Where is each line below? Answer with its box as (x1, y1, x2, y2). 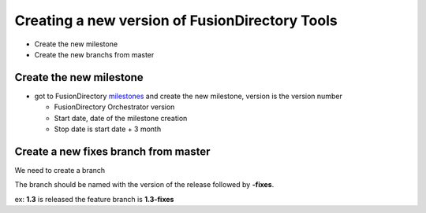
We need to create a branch (14, 165, 106, 174)
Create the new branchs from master (34, 50, 155, 59)
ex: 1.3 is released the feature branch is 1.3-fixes (14, 194, 174, 204)
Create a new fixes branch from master (14, 145, 211, 158)
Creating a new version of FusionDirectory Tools (14, 12, 338, 29)
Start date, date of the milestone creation (54, 113, 188, 123)
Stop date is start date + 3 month (54, 124, 162, 134)
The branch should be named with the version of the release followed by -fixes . (14, 180, 275, 189)
